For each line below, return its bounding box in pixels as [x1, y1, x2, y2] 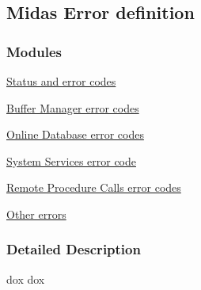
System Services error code [6, 152, 137, 169]
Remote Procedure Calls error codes [6, 179, 181, 196]
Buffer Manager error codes [6, 99, 139, 116]
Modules [6, 41, 62, 61]
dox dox [6, 270, 45, 287]
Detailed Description [6, 239, 141, 259]
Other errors [6, 205, 66, 222]
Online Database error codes [6, 126, 144, 143]
